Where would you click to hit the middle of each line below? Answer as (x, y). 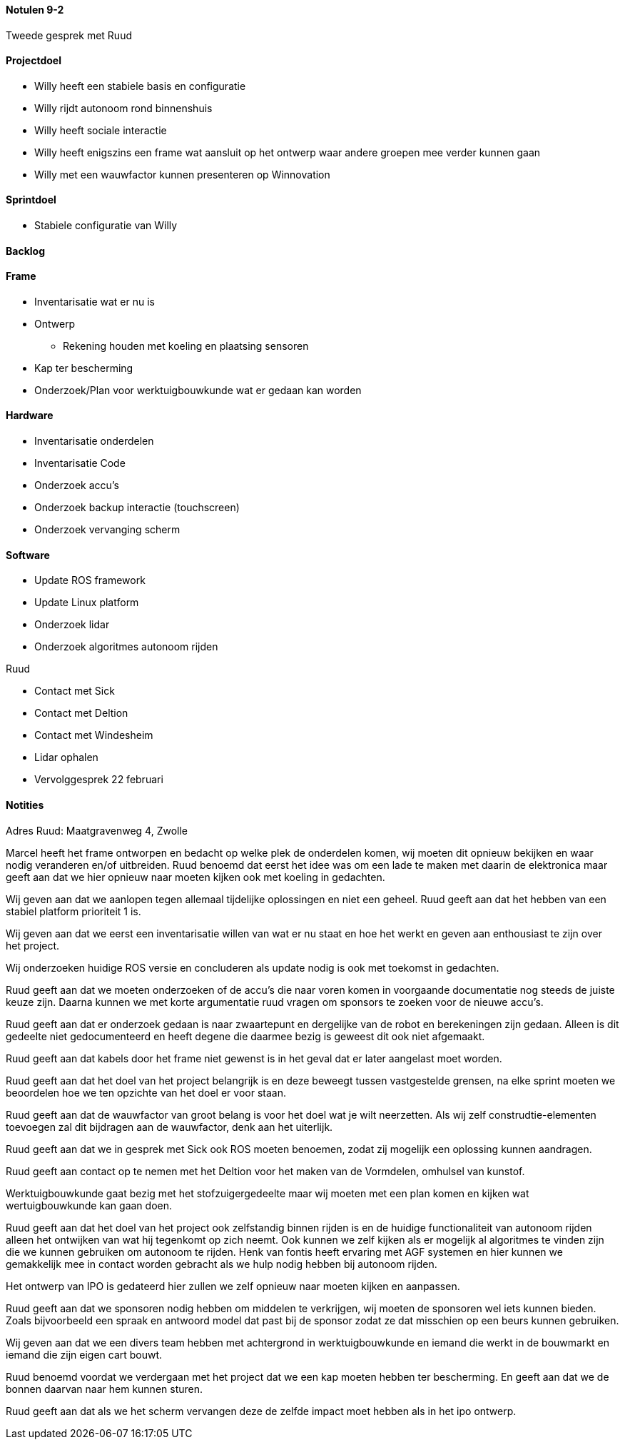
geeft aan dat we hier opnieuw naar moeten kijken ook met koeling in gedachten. (195, 877)
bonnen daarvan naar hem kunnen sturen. (105, 1389)
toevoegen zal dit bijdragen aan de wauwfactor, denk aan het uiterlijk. (169, 1127)
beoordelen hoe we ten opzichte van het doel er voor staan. (146, 1092)
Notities (25, 805)
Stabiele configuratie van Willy (106, 226)
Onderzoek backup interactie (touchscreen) (137, 508)
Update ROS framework (90, 580)
